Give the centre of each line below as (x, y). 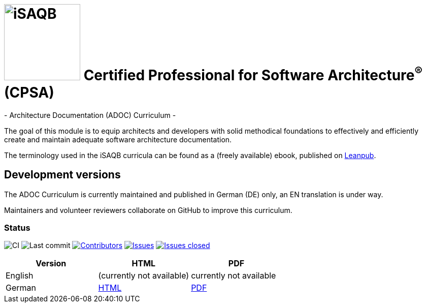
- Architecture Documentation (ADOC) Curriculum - (90, 115)
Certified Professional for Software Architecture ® (253, 73)
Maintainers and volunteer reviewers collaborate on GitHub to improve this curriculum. (148, 210)
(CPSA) (29, 93)
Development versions (62, 175)
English (20, 276)
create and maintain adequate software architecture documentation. (118, 139)
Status (17, 227)
